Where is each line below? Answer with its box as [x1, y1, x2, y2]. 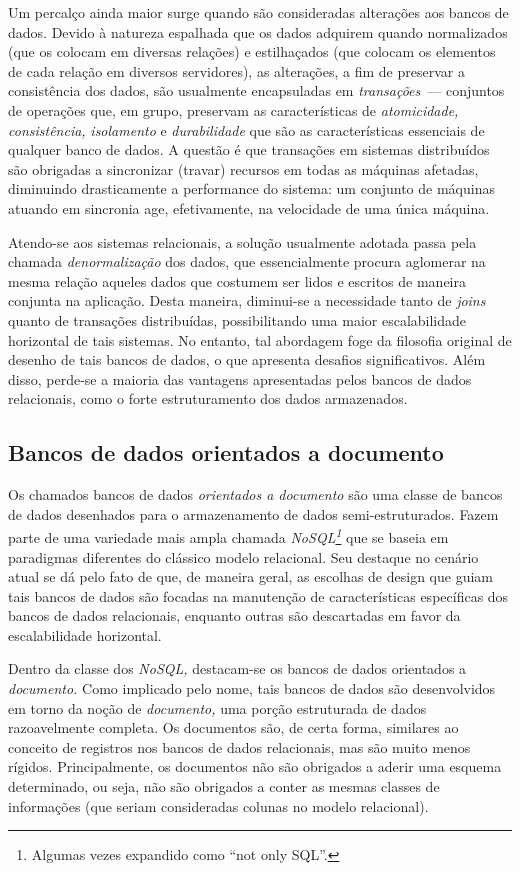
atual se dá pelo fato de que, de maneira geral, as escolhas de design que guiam [8, 566, 493, 587]
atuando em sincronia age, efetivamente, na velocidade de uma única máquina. [8, 197, 490, 218]
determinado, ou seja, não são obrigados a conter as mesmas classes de [8, 776, 440, 797]
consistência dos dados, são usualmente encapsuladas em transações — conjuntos [8, 80, 505, 101]
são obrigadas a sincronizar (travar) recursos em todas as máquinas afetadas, [8, 158, 479, 179]
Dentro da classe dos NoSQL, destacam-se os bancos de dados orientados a [8, 658, 467, 679]
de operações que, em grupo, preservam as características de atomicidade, [8, 99, 459, 120]
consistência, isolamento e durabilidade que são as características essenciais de [8, 119, 485, 140]
